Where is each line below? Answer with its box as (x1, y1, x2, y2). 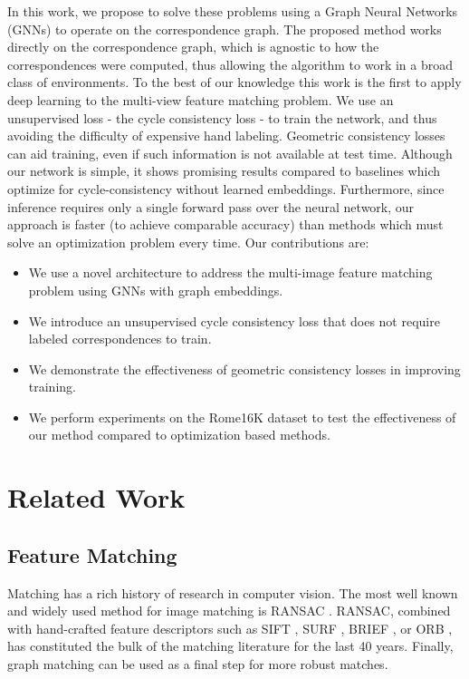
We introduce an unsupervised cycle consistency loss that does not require (28, 311, 440, 330)
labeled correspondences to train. (28, 329, 212, 348)
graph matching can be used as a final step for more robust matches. (7, 655, 388, 674)
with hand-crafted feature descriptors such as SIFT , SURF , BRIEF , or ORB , (7, 618, 453, 637)
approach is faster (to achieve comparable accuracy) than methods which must (7, 215, 444, 234)
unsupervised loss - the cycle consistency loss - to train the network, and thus (7, 108, 437, 127)
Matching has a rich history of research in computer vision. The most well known (7, 583, 458, 602)
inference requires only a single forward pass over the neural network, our (7, 197, 415, 216)
